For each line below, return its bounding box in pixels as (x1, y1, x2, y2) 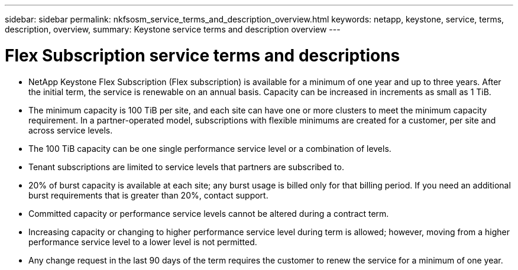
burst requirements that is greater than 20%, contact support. (28, 190, 268, 200)
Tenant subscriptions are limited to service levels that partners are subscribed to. (28, 161, 344, 172)
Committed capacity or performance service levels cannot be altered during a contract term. (28, 208, 389, 219)
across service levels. (28, 125, 113, 135)
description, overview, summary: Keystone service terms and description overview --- (5, 24, 341, 34)
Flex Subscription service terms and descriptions (5, 45, 400, 66)
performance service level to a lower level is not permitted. (28, 236, 257, 247)
